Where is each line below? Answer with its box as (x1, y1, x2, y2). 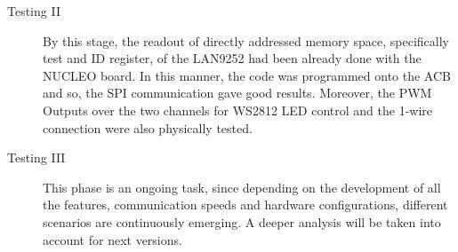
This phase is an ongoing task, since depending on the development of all (43, 177, 441, 196)
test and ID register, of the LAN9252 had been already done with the (43, 49, 422, 67)
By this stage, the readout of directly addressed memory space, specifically (43, 31, 449, 50)
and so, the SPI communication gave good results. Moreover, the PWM (43, 83, 432, 102)
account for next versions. (43, 230, 182, 248)
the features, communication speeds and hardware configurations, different (43, 195, 448, 214)
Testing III (7, 148, 66, 167)
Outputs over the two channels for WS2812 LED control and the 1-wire (43, 100, 433, 119)
